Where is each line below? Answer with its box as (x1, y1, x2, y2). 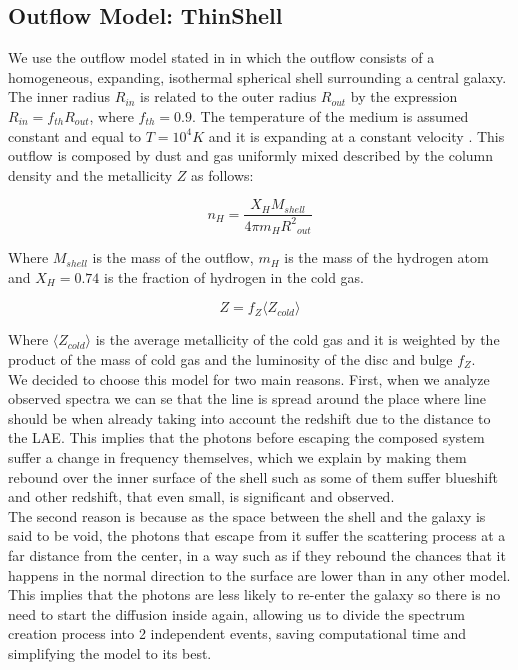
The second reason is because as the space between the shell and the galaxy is (8, 505, 486, 526)
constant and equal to (8, 125, 142, 146)
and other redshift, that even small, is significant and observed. (8, 486, 395, 507)
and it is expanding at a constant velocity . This (208, 125, 505, 146)
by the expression (350, 86, 458, 107)
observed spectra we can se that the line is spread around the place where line (8, 388, 487, 409)
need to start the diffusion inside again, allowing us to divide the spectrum (8, 603, 466, 624)
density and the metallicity (8, 164, 173, 185)
